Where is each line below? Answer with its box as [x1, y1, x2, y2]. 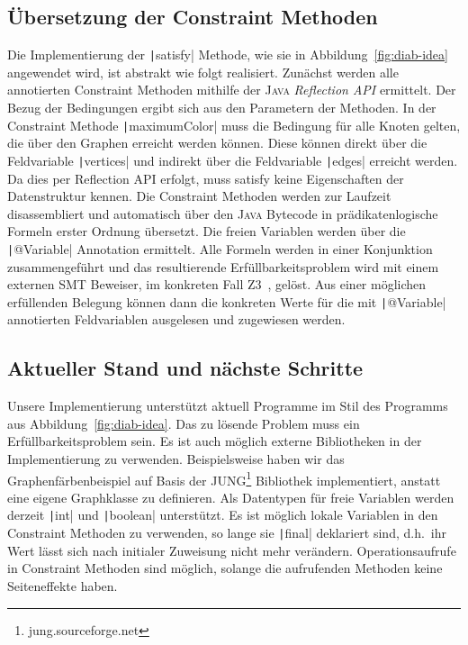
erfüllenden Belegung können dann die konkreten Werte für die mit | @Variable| [7, 292, 446, 311]
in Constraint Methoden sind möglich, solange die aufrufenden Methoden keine [7, 559, 443, 577]
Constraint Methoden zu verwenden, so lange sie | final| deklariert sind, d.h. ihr [7, 523, 447, 542]
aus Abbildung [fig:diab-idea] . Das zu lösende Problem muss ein [7, 413, 360, 432]
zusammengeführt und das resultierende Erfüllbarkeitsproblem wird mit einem [7, 257, 439, 276]
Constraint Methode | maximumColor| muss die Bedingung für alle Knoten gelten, [7, 115, 461, 134]
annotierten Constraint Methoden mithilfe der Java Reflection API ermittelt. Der [7, 80, 456, 99]
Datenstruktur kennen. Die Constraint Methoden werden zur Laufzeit [7, 186, 391, 205]
